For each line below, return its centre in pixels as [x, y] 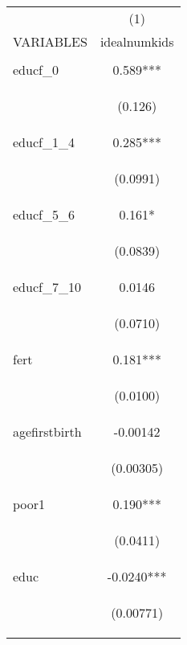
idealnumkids [137, 41]
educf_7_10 [47, 287]
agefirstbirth [47, 431]
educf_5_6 [44, 214]
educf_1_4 [44, 142]
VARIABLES [50, 41]
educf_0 [36, 70]
